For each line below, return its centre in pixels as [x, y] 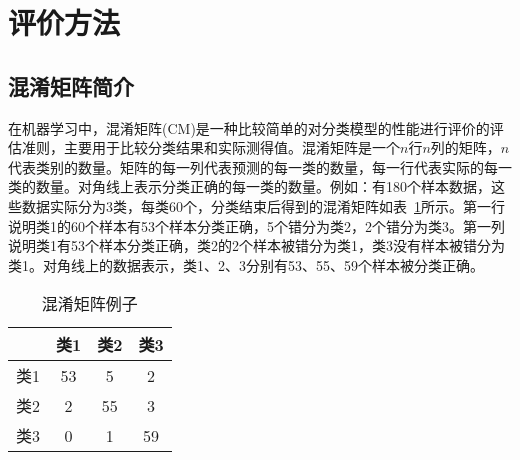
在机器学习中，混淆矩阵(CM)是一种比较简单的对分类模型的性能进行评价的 [249, 127]
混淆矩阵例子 [89, 304]
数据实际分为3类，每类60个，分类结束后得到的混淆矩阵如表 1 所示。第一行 [263, 205]
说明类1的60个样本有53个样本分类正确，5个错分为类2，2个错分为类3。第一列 [256, 225]
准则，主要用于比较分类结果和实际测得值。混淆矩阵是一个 [210, 147]
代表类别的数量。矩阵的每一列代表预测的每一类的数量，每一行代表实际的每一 [260, 166]
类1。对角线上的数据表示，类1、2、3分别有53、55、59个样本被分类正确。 [246, 264]
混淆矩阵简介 [71, 85]
